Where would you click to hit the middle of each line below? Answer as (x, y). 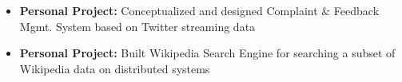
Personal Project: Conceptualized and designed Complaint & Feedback (199, 10)
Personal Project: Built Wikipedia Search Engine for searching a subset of (207, 53)
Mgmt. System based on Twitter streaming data (137, 26)
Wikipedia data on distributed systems (115, 68)
